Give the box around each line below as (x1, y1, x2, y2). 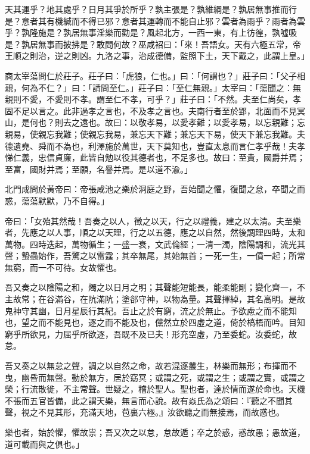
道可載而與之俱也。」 (5, 437, 84, 450)
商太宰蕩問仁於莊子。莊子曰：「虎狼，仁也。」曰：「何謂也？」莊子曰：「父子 (5, 69, 297, 82)
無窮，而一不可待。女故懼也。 (5, 261, 122, 273)
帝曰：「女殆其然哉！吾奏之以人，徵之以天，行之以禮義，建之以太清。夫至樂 (5, 214, 301, 227)
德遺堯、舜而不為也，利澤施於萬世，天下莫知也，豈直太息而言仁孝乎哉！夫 (5, 139, 297, 152)
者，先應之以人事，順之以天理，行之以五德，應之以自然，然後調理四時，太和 (5, 226, 305, 239)
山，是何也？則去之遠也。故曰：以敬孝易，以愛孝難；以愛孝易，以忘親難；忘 (5, 116, 305, 129)
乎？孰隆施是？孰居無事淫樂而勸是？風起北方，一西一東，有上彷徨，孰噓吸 (5, 26, 297, 39)
